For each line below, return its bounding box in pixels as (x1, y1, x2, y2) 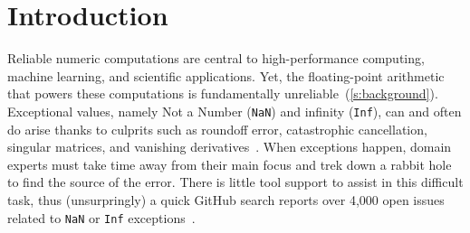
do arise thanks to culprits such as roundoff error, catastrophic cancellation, (7, 119, 427, 138)
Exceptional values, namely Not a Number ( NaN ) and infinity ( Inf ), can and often (7, 101, 462, 120)
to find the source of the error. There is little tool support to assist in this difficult (7, 172, 464, 191)
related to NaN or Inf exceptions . (7, 208, 196, 227)
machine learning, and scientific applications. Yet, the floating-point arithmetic (7, 66, 445, 85)
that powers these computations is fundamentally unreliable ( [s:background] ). (7, 84, 438, 103)
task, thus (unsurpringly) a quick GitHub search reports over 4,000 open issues (7, 190, 445, 209)
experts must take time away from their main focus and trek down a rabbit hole (7, 154, 452, 173)
